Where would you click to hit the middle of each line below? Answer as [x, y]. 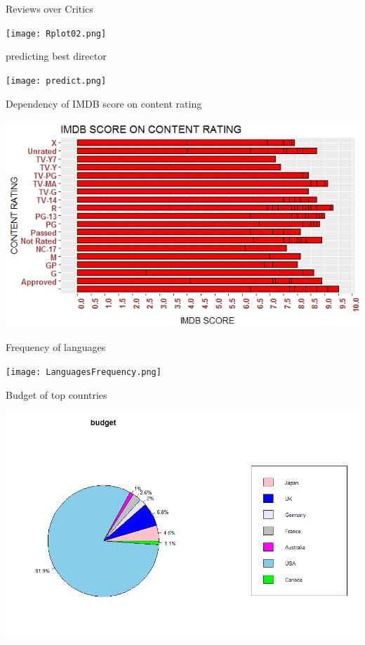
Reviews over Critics [49, 8]
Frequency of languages [56, 347]
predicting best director [56, 56]
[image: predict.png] [56, 81]
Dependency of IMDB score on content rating [104, 103]
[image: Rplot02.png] [56, 33]
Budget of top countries [57, 394]
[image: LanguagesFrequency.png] [84, 372]
